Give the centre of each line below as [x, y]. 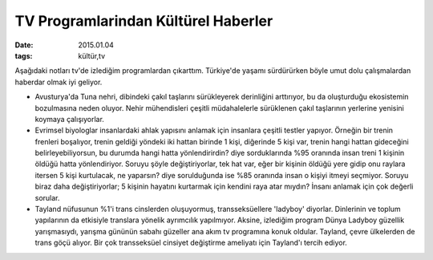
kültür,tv [92, 55]
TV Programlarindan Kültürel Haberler [144, 21]
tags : [24, 55]
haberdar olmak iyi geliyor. [59, 82]
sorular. [47, 197]
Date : [24, 45]
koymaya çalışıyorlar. [69, 119]
